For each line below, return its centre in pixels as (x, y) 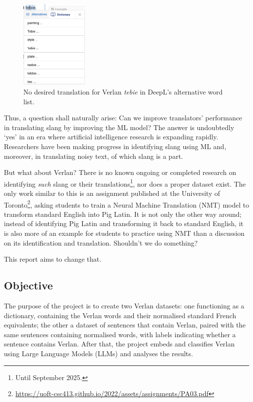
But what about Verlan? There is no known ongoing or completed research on (120, 172)
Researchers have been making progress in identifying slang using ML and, (115, 146)
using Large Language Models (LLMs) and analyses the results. (99, 353)
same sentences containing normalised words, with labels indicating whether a (120, 334)
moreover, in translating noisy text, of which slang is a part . (93, 156)
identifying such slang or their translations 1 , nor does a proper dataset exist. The (125, 183)
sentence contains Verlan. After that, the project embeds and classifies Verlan (119, 344)
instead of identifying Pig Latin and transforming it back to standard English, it (124, 223)
